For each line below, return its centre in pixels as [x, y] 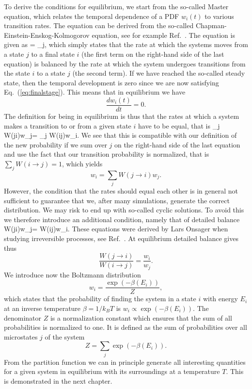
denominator [23, 317]
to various [219, 16]
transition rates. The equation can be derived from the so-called [99, 25]
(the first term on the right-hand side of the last [153, 54]
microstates [21, 336]
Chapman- [211, 25]
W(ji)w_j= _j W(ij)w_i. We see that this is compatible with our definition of [120, 135]
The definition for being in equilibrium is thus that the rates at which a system [122, 116]
